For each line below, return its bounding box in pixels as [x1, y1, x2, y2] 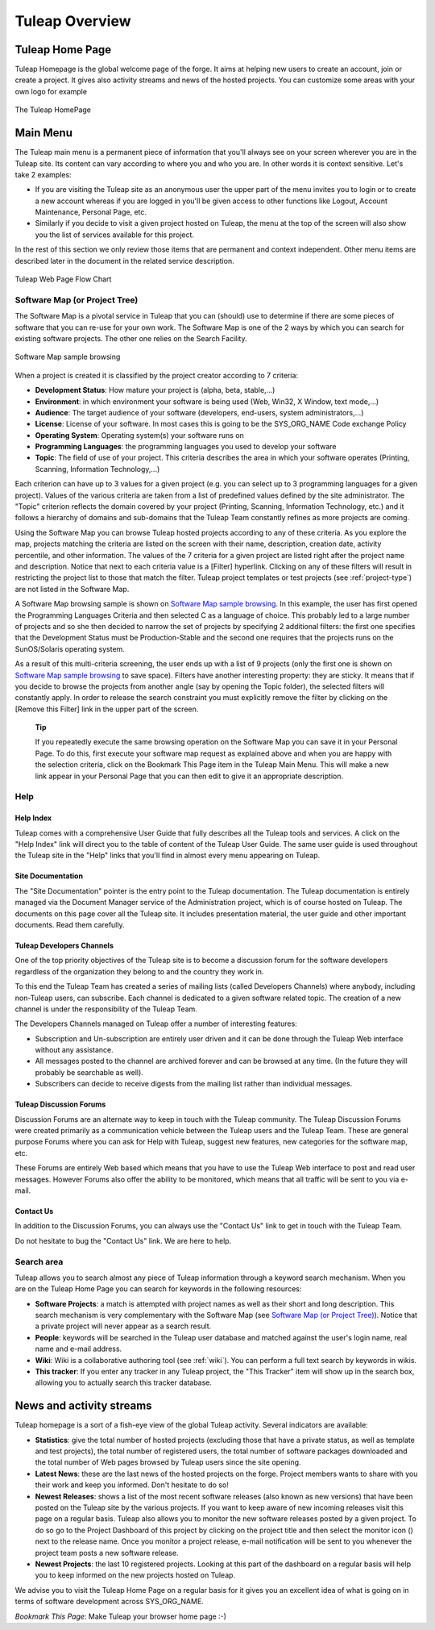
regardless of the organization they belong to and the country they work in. [14, 966, 264, 976]
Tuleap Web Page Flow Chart [14, 274, 112, 284]
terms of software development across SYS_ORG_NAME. [14, 1597, 205, 1607]
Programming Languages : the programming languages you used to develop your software [35, 442, 337, 452]
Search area [14, 1256, 64, 1267]
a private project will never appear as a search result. [35, 1321, 212, 1331]
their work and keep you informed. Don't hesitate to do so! [35, 1480, 229, 1490]
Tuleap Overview [14, 12, 131, 30]
